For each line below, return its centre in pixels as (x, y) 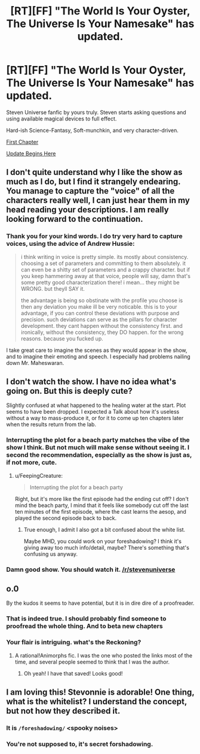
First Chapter (22, 141)
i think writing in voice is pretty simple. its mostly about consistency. (104, 257)
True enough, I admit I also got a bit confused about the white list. (104, 529)
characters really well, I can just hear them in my (98, 200)
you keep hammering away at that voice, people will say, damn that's (106, 276)
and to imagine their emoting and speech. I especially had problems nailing (99, 356)
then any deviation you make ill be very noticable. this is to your (99, 306)
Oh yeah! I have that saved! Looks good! (73, 673)
